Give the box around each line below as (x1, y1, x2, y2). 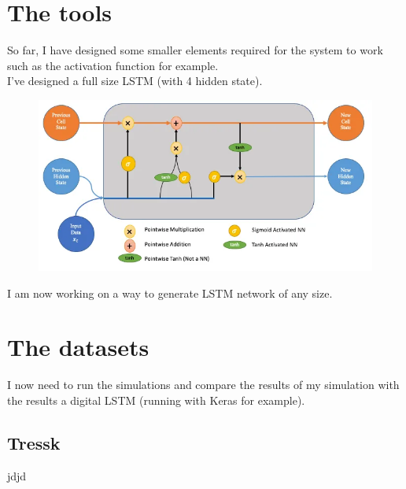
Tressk (7, 430, 61, 454)
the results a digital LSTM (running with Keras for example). (7, 391, 305, 408)
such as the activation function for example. (7, 57, 219, 73)
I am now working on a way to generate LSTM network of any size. (7, 284, 333, 301)
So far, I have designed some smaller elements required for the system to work (7, 42, 383, 58)
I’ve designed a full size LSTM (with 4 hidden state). (7, 72, 263, 89)
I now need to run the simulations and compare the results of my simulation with (7, 376, 400, 393)
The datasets (7, 331, 149, 363)
